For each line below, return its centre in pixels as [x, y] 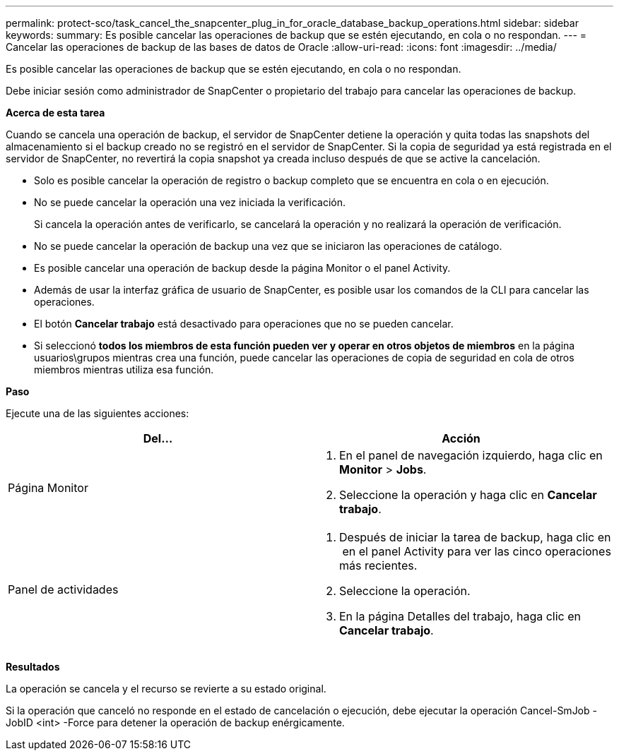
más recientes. [378, 565]
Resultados [33, 667]
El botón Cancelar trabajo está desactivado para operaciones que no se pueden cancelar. [244, 324]
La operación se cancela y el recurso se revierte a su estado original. [166, 689]
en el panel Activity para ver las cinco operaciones [477, 551]
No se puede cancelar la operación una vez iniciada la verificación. [190, 202]
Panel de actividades [63, 589]
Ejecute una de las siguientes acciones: [98, 413]
